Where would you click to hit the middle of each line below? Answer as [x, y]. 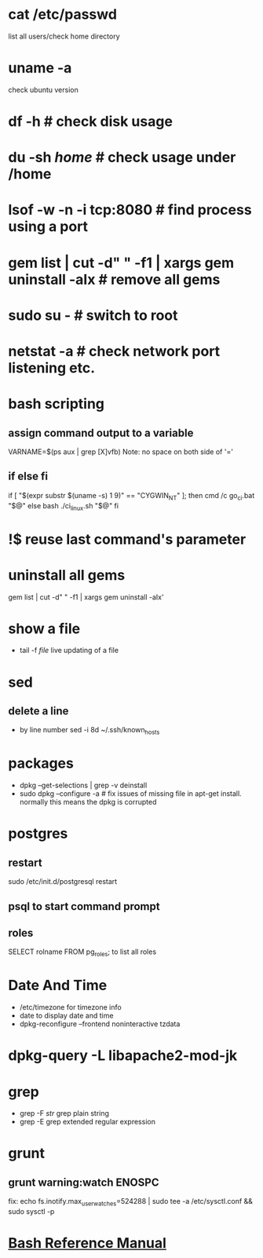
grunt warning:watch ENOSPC [84, 1182]
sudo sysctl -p [31, 1212]
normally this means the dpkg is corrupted [88, 802]
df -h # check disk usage [90, 121]
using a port [48, 227]
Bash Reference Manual [88, 1243]
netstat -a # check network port [114, 351]
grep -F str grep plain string [64, 1113]
